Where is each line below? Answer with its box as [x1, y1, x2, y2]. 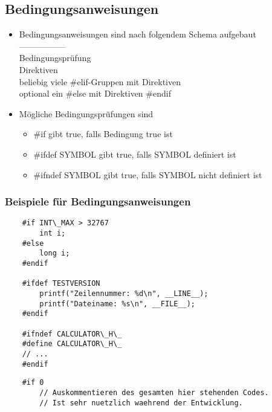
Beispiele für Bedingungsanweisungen [5, 194, 191, 209]
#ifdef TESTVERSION [22, 279, 100, 288]
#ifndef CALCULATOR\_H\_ [22, 329, 122, 338]
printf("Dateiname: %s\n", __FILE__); [39, 299, 195, 308]
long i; [39, 249, 70, 258]
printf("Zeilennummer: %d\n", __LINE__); [39, 289, 209, 298]
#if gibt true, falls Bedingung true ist [33, 127, 173, 140]
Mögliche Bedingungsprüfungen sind [19, 107, 154, 120]
